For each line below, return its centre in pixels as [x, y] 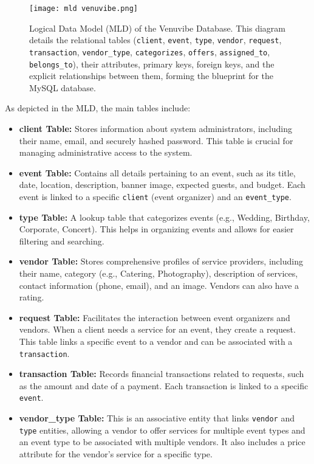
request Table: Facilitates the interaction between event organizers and [155, 317]
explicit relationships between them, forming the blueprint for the [152, 76]
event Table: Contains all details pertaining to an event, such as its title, [157, 172]
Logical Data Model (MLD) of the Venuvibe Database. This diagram [157, 28]
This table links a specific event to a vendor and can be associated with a [156, 341]
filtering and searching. [62, 241]
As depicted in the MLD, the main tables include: [98, 108]
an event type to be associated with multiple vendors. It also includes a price [162, 442]
